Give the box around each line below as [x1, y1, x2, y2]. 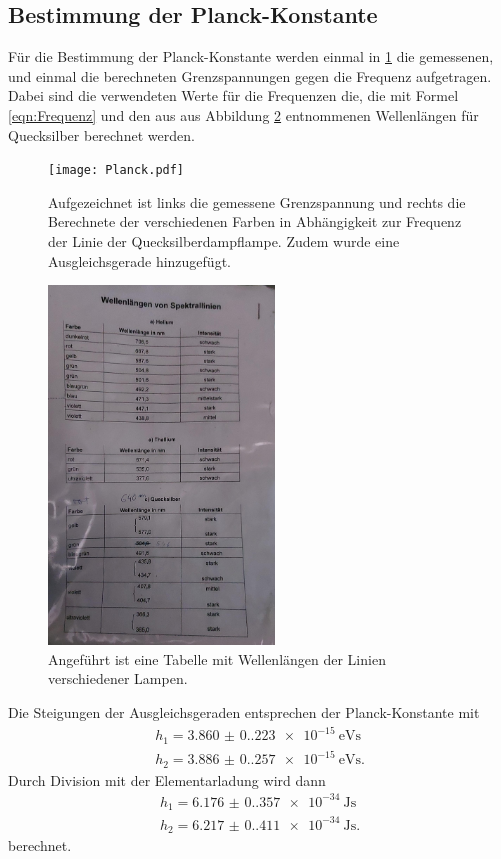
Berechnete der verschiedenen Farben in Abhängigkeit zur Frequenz [48, 211, 462, 232]
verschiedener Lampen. [48, 668, 188, 689]
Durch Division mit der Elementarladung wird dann [8, 769, 326, 790]
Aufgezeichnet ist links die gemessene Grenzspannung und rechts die [48, 191, 466, 212]
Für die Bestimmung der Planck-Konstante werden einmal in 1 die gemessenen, [8, 46, 494, 67]
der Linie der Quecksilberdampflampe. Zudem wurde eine [48, 231, 400, 252]
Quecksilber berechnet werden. [8, 124, 195, 145]
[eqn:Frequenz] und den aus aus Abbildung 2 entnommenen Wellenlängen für [8, 104, 479, 125]
